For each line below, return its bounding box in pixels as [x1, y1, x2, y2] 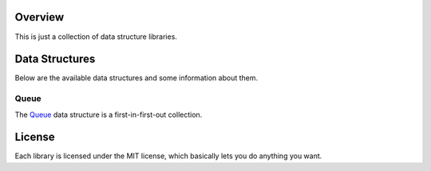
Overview [14, 10, 65, 24]
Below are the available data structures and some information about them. [14, 73, 259, 83]
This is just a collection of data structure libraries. [14, 32, 177, 41]
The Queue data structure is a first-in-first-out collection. [14, 110, 203, 119]
